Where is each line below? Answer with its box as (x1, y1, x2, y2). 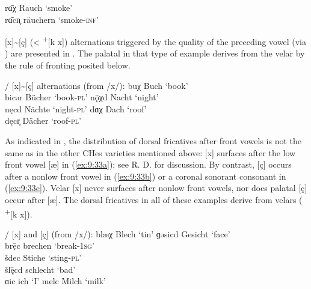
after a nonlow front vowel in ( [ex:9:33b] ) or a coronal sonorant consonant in (5, 169, 286, 182)
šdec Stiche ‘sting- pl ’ (5, 251, 82, 263)
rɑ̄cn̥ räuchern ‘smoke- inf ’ (5, 13, 99, 25)
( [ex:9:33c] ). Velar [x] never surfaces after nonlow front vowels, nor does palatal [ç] (5, 181, 307, 194)
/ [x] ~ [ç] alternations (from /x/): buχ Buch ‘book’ (5, 79, 188, 91)
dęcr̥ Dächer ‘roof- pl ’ (5, 114, 81, 127)
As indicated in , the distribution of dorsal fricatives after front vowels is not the (5, 135, 302, 147)
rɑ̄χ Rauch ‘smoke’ (5, 1, 73, 13)
